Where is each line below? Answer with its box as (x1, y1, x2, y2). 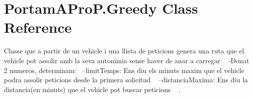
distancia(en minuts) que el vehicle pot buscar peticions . (4, 84, 181, 94)
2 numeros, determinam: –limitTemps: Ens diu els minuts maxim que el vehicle (4, 65, 245, 75)
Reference (4, 17, 72, 37)
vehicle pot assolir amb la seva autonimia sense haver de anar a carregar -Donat (4, 55, 250, 65)
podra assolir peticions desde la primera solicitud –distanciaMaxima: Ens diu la (4, 74, 248, 85)
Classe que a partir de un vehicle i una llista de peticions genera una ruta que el (4, 46, 244, 56)
